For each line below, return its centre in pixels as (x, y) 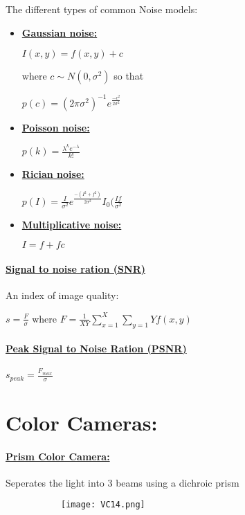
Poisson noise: (56, 127)
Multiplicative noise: (72, 224)
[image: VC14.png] (103, 505)
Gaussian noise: (60, 32)
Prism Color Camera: (58, 456)
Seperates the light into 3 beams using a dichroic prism (122, 482)
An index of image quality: (62, 295)
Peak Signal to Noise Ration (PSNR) (96, 349)
